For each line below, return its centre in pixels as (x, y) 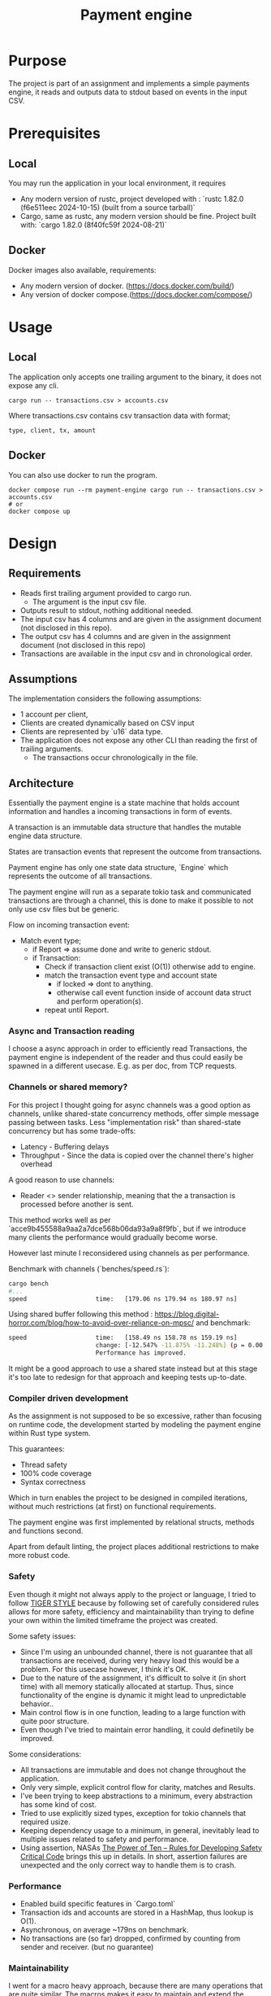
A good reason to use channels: (62, 1180)
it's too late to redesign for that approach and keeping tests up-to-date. (128, 1377)
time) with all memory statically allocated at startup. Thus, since (127, 1686)
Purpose (38, 61)
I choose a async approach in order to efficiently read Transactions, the (128, 1048)
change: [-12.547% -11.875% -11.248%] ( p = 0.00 (179, 1346)
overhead (36, 1164)
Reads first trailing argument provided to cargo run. (106, 593)
